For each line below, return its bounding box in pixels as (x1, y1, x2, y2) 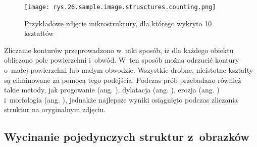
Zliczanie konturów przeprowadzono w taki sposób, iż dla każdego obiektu (4, 44, 234, 55)
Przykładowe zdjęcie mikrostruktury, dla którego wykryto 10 (24, 18, 212, 28)
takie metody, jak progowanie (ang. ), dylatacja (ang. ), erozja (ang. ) (4, 84, 220, 95)
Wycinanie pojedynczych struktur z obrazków (4, 129, 249, 144)
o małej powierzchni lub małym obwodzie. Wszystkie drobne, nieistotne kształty (4, 65, 253, 75)
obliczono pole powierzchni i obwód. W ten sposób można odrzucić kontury (4, 55, 239, 65)
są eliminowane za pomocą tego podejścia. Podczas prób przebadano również (4, 74, 241, 85)
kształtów (24, 28, 54, 38)
